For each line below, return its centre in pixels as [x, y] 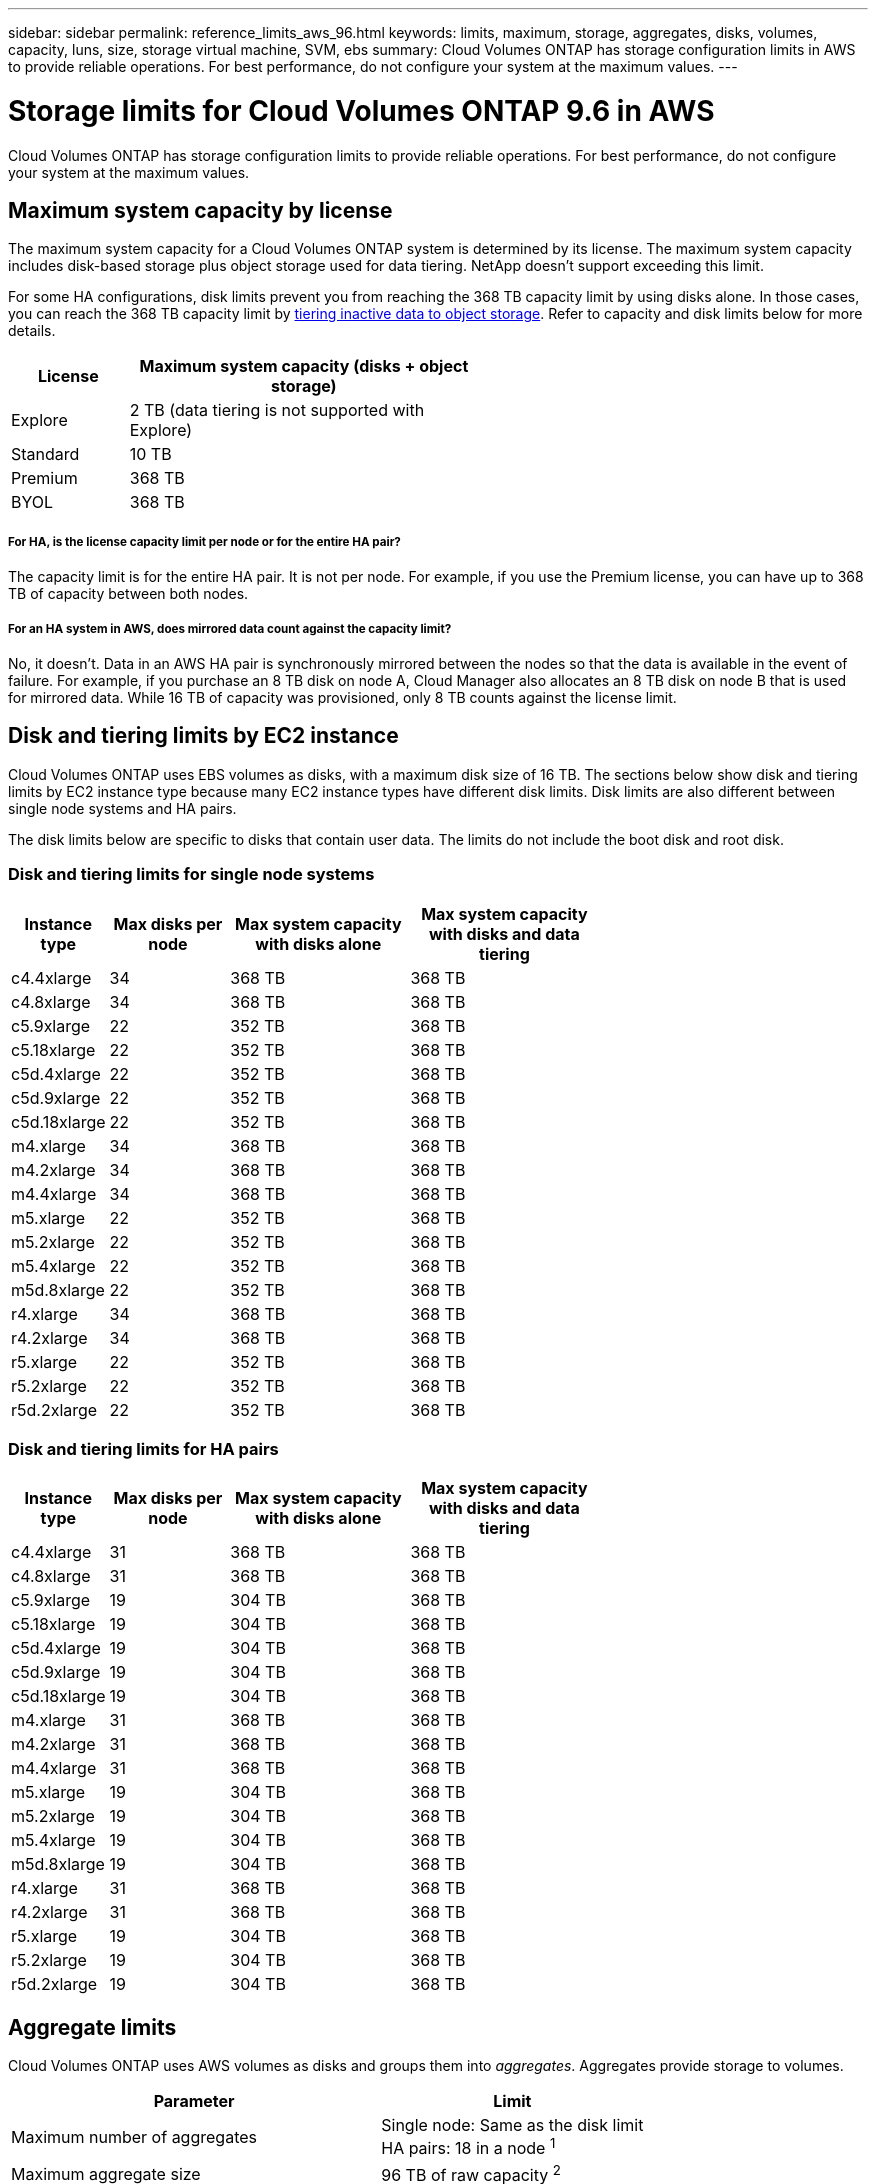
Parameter [194, 2101]
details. [32, 331]
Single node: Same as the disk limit [512, 2125]
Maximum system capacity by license [200, 210]
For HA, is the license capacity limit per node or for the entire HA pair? [204, 541]
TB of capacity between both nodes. [128, 594]
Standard [45, 454]
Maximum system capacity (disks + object [304, 366]
